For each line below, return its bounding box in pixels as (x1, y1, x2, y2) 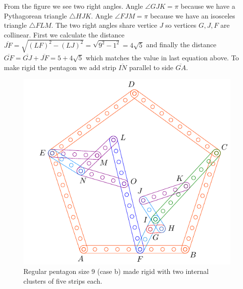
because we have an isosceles (150, 10, 235, 20)
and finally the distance (146, 39, 217, 50)
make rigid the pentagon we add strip (4, 62, 116, 72)
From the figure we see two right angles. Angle (4, 1, 143, 11)
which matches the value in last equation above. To (85, 52, 239, 62)
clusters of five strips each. (23, 276, 102, 286)
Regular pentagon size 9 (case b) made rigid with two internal (23, 266, 209, 276)
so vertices (165, 20, 197, 30)
